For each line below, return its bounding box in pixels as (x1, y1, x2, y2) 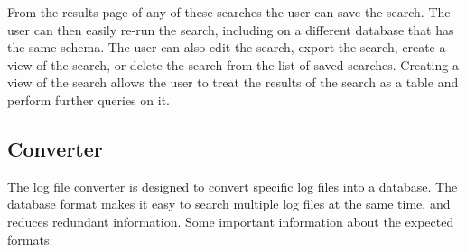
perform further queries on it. (7, 90, 170, 109)
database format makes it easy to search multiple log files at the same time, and (7, 194, 451, 213)
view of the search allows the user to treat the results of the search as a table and (7, 73, 459, 92)
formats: (7, 229, 53, 248)
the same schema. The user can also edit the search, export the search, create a (7, 38, 446, 57)
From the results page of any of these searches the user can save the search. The (7, 3, 451, 21)
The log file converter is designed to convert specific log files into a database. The (7, 176, 458, 195)
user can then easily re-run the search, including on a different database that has (7, 20, 454, 39)
